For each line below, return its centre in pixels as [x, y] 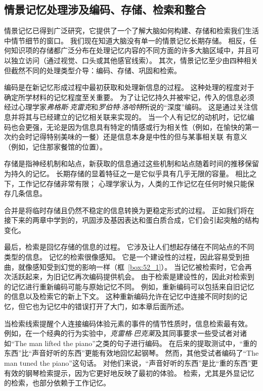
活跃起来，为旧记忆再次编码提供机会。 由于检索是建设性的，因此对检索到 [133, 277]
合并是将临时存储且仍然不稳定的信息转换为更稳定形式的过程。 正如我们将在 [129, 210]
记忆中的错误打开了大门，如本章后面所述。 [117, 306]
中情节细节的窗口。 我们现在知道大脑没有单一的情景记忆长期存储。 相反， [127, 40]
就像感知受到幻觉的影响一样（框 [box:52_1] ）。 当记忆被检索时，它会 [131, 266]
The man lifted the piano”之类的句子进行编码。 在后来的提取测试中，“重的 [136, 343]
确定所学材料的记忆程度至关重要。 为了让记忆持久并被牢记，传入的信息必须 [129, 97]
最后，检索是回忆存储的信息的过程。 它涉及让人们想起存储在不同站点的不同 [129, 247]
